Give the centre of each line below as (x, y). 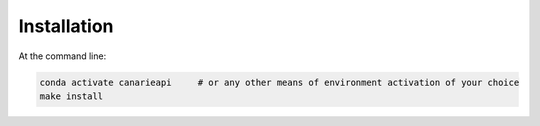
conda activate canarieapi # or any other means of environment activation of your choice (279, 82)
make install (71, 96)
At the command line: (62, 56)
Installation (66, 26)
